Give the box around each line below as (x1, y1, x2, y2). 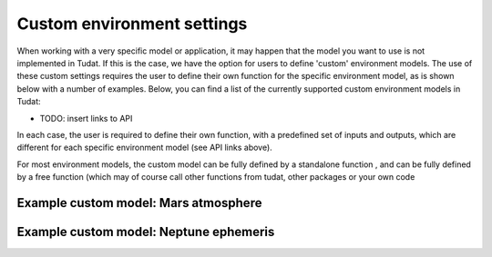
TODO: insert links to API (39, 113, 133, 124)
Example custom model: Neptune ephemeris (16, 223, 275, 240)
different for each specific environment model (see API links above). (16, 142, 272, 153)
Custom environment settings (16, 14, 248, 34)
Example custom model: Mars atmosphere (16, 195, 262, 211)
